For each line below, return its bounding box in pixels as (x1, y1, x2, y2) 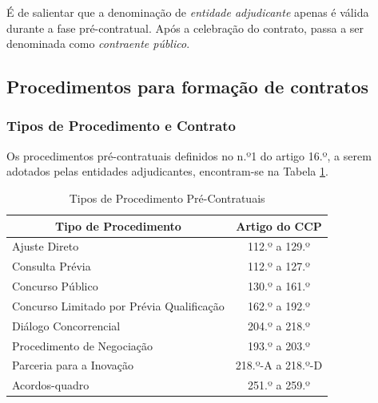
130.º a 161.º (248, 278, 310, 294)
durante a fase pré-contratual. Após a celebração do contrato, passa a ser (6, 19, 364, 36)
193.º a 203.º (248, 337, 310, 354)
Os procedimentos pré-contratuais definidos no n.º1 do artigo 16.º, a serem (6, 147, 372, 164)
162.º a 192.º (248, 297, 310, 314)
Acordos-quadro (12, 377, 90, 393)
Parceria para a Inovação (12, 357, 133, 373)
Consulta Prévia (12, 258, 91, 275)
